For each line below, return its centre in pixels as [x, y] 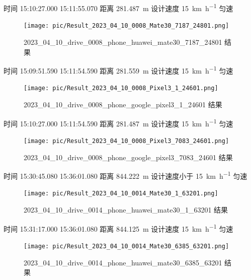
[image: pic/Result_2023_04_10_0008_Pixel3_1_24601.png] [121, 88]
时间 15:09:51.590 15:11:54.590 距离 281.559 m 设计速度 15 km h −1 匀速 [118, 70]
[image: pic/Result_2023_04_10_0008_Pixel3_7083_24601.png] [127, 141]
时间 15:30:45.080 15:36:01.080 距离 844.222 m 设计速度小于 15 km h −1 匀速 [125, 175]
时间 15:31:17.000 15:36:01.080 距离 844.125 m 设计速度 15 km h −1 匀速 [118, 228]
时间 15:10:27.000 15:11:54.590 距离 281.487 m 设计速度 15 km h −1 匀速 [118, 122]
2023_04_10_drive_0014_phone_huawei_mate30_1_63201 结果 [126, 209]
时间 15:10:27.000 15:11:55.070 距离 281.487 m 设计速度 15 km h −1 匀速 [118, 7]
